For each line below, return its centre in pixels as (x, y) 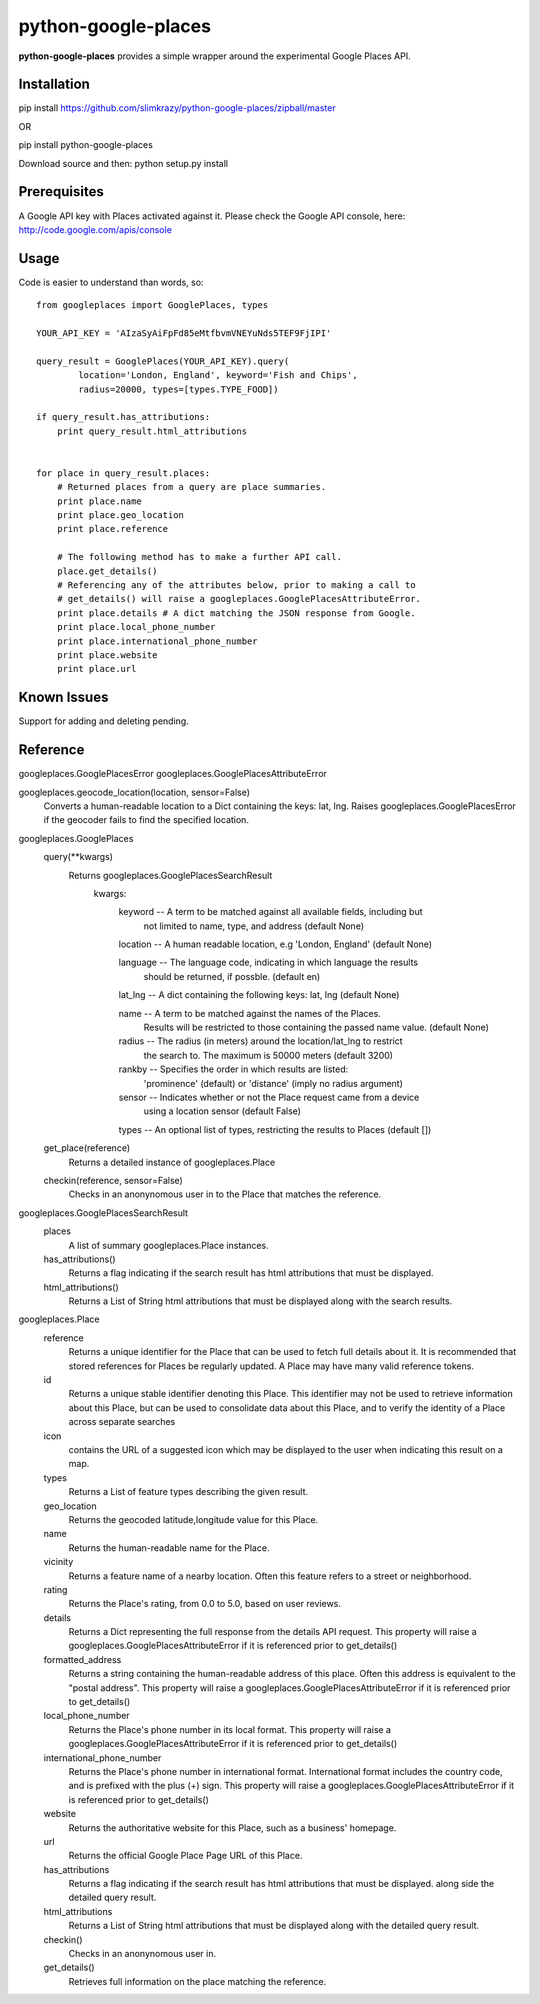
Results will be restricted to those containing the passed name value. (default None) (316, 1027)
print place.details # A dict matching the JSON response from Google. (236, 613)
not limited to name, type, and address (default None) (254, 926)
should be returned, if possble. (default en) (232, 976)
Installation (54, 84)
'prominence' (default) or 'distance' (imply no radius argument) (273, 1083)
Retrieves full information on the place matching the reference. (197, 1981)
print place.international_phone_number (157, 641)
